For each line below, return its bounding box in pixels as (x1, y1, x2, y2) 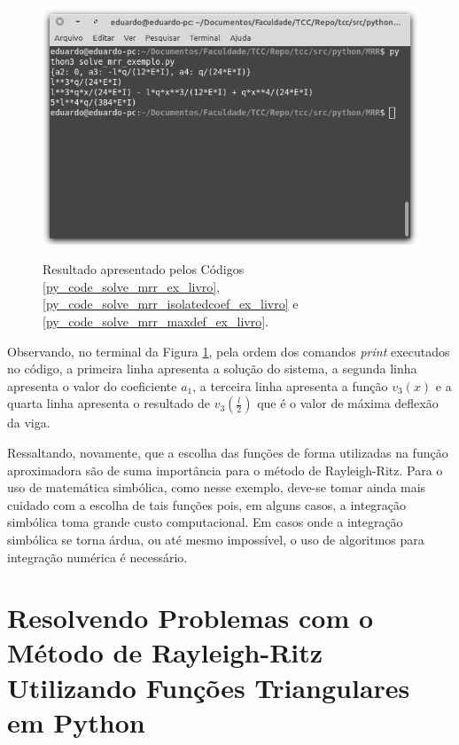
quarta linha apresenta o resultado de (7, 394, 210, 412)
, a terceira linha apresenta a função (192, 376, 388, 395)
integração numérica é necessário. (7, 547, 188, 566)
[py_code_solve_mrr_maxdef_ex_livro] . (43, 311, 268, 330)
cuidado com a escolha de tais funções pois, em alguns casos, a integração (7, 495, 407, 514)
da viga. (7, 413, 51, 432)
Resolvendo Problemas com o (7, 600, 374, 636)
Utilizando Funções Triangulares (7, 669, 410, 705)
